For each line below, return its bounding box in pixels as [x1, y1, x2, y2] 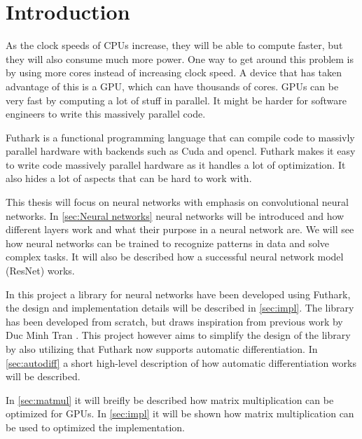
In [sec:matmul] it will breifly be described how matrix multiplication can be [6, 392, 334, 407]
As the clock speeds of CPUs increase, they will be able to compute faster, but [6, 38, 343, 53]
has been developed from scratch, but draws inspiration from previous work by [6, 314, 343, 328]
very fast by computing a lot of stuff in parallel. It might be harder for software [6, 92, 347, 107]
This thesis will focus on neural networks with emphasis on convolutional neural [6, 195, 349, 209]
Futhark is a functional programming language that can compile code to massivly [6, 130, 355, 144]
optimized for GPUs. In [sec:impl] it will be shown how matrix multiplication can [6, 406, 354, 421]
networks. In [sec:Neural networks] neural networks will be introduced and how [6, 208, 344, 223]
